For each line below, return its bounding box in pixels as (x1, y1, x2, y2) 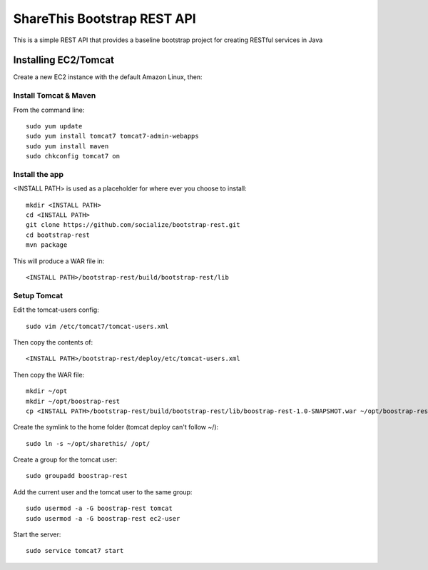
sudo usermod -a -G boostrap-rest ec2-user (26, 514, 180, 522)
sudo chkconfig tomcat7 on (26, 152, 121, 161)
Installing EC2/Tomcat (13, 54, 114, 66)
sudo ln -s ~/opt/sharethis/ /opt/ (26, 439, 151, 447)
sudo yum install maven (26, 142, 109, 150)
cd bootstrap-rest (26, 230, 91, 239)
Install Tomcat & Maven (13, 91, 96, 101)
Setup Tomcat (13, 290, 63, 300)
